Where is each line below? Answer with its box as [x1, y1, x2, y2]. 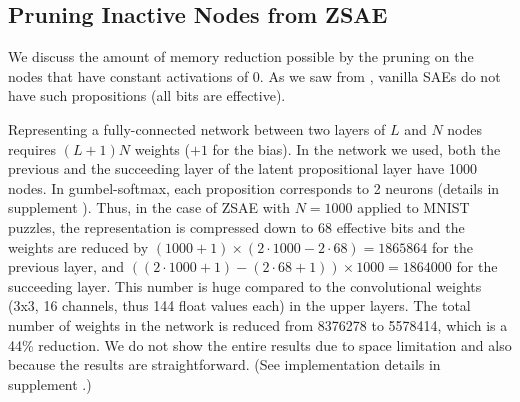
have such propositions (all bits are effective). [8, 85, 286, 106]
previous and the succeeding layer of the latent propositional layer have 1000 [8, 158, 477, 179]
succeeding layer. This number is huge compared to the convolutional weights [8, 275, 482, 296]
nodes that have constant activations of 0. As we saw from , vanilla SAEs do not [8, 65, 501, 86]
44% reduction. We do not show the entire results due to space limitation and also [8, 334, 512, 355]
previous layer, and [8, 256, 125, 277]
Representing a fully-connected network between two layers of [8, 118, 386, 139]
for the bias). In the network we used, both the [212, 138, 501, 159]
